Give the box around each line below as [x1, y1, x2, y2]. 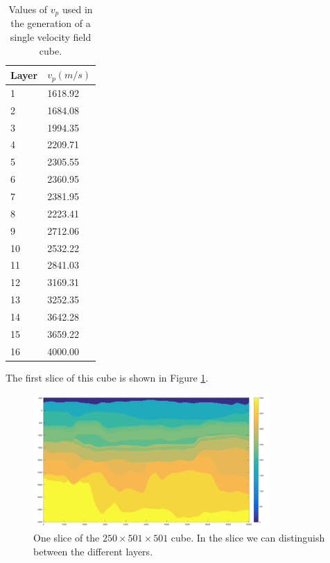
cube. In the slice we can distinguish [171, 530, 325, 545]
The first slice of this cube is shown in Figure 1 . [6, 370, 209, 384]
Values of [8, 2, 48, 16]
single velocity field [10, 30, 92, 44]
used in [62, 2, 93, 16]
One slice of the [33, 530, 100, 545]
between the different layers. [33, 544, 153, 558]
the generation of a [10, 16, 91, 30]
